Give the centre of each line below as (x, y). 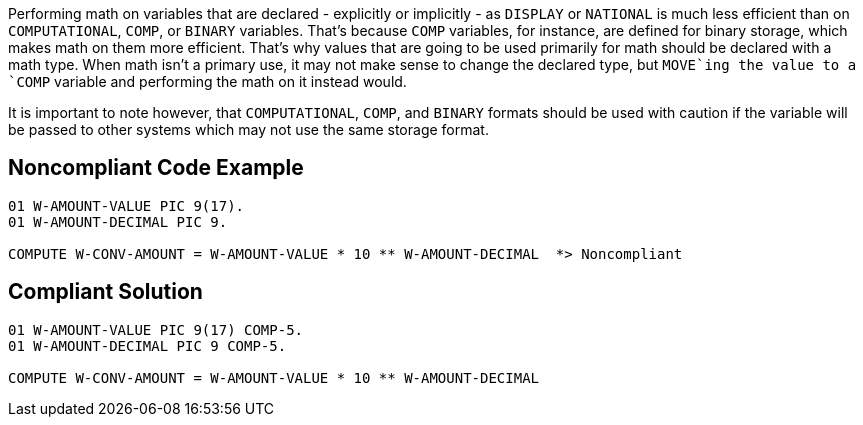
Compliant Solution (105, 292)
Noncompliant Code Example (156, 168)
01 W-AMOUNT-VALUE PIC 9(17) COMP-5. (156, 329)
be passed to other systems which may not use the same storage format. (248, 129)
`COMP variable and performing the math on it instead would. (207, 81)
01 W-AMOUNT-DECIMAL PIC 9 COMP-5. (147, 345)
